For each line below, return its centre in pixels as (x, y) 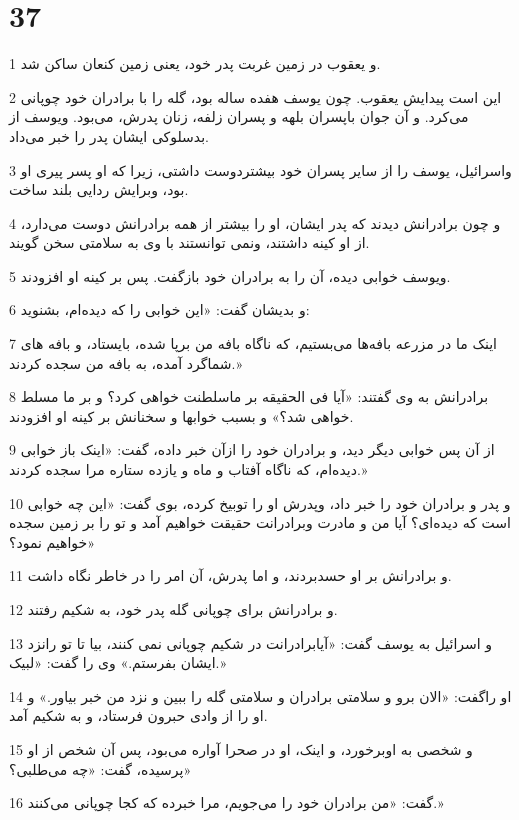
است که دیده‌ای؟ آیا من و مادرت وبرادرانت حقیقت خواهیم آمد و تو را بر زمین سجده (260, 522)
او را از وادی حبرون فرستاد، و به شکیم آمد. (138, 715)
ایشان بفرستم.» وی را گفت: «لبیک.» (118, 662)
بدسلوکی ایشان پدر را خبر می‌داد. (109, 135)
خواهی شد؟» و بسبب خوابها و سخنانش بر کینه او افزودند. (181, 415)
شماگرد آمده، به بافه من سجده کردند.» (126, 362)
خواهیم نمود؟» (52, 541)
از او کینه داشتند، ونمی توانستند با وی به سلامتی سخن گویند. (189, 242)
